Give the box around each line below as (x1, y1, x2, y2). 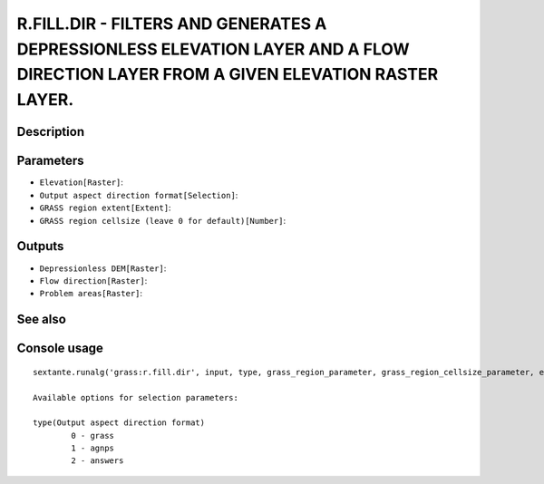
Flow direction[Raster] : (39, 275, 148, 286)
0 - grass (71, 431, 115, 440)
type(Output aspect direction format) (33, 418, 206, 428)
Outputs (16, 238, 64, 254)
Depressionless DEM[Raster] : (39, 263, 167, 274)
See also (16, 312, 67, 327)
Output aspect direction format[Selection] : (39, 189, 238, 200)
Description (16, 124, 85, 140)
